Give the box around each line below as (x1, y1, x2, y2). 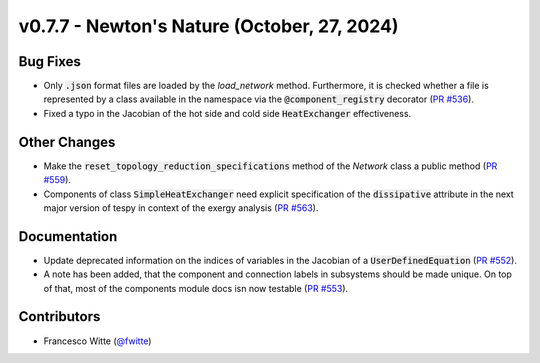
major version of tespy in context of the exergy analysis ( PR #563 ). (43, 201, 319, 214)
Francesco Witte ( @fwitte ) (43, 335, 152, 347)
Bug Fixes (18, 53, 82, 70)
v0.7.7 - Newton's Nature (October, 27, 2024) (18, 15, 399, 37)
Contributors (18, 308, 101, 325)
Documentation (18, 228, 118, 245)
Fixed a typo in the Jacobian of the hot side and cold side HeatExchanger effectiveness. (43, 107, 412, 119)
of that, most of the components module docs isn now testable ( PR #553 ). (43, 282, 349, 294)
